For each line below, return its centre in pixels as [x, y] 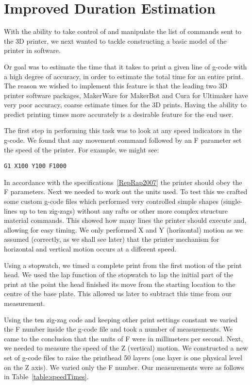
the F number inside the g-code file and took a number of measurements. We [118, 329]
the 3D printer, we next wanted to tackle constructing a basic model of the [115, 41]
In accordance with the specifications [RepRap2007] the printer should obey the [123, 182]
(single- [232, 201]
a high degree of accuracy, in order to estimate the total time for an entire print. [124, 76]
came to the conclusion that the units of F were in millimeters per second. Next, [124, 338]
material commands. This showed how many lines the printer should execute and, [125, 220]
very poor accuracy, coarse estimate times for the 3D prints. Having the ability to [125, 105]
